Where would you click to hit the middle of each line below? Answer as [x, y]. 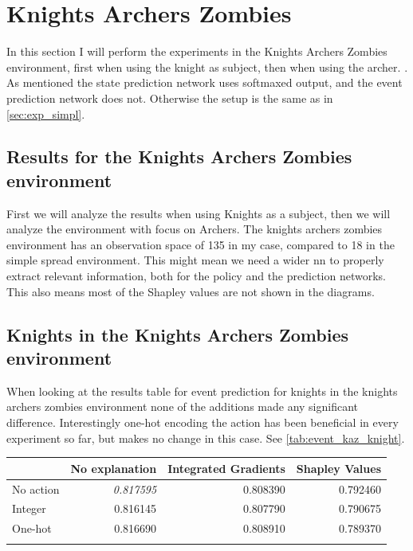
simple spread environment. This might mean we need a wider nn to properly [195, 260]
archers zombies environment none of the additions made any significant [183, 406]
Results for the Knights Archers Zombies [179, 156]
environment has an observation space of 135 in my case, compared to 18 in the [201, 244]
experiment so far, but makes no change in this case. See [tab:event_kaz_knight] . [206, 438]
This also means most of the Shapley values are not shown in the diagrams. [191, 291]
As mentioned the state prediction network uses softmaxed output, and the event [205, 82]
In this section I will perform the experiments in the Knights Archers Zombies [197, 51]
